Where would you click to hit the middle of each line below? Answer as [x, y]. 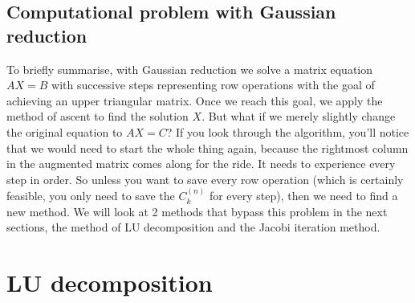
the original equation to [65, 131]
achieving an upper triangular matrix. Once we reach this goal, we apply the [195, 100]
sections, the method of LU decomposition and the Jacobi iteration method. [193, 227]
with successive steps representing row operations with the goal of [213, 85]
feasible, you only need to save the [91, 196]
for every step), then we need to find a [303, 196]
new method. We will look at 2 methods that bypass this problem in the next [197, 211]
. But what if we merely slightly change [299, 116]
